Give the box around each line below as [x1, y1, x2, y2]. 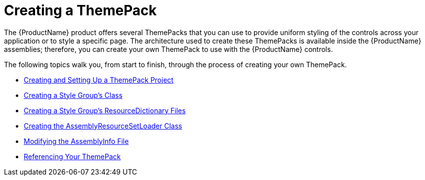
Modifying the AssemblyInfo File [24, 136, 129, 145]
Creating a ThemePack [4, 2, 157, 19]
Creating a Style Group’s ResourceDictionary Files [24, 106, 186, 115]
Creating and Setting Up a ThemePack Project [24, 75, 173, 84]
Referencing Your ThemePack [24, 152, 121, 161]
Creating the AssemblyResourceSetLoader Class [24, 121, 182, 130]
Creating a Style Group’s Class [24, 90, 123, 99]
